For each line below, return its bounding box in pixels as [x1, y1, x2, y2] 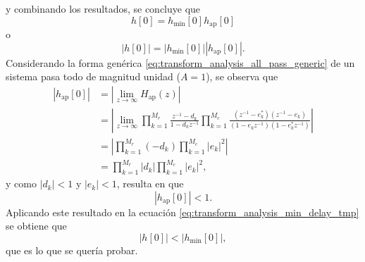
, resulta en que [116, 176, 184, 191]
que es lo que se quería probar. [6, 243, 138, 258]
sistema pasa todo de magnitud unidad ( [6, 69, 180, 84]
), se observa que [206, 69, 278, 84]
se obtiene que [6, 218, 67, 233]
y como [6, 176, 37, 191]
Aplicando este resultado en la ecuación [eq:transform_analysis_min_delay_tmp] [6, 204, 359, 219]
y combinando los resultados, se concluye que [6, 1, 201, 15]
